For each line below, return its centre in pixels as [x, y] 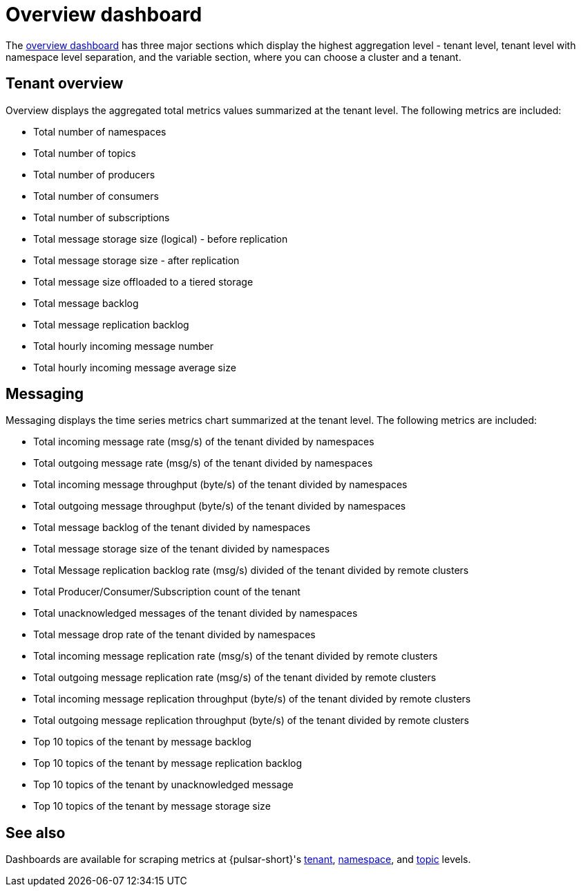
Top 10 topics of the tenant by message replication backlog [168, 763]
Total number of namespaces [100, 131]
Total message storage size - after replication [136, 260]
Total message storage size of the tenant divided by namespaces [182, 549]
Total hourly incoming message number [123, 346]
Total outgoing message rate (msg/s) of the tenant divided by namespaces [203, 463]
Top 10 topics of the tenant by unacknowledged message [163, 785]
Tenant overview [65, 84]
